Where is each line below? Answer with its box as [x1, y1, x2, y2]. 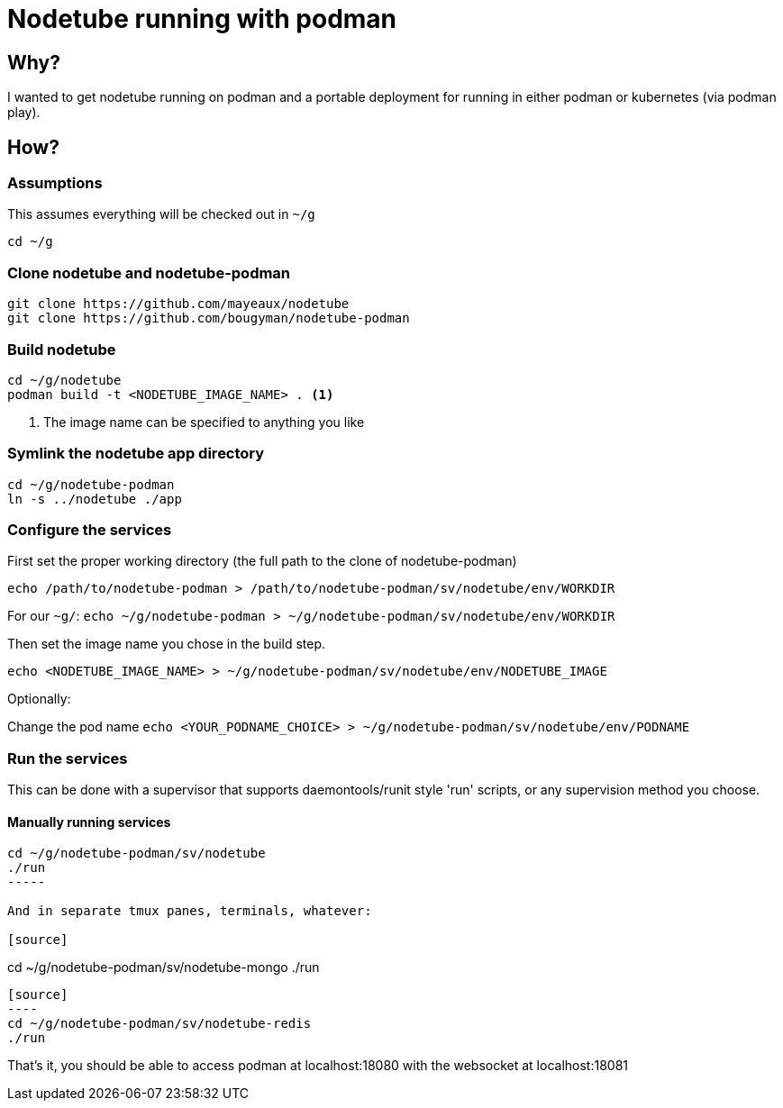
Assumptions [7, 174, 103, 193]
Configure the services [7, 521, 172, 540]
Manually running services [7, 813, 171, 830]
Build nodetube [7, 340, 116, 359]
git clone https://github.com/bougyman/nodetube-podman [7, 311, 410, 326]
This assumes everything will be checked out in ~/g [7, 206, 315, 223]
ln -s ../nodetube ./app [7, 491, 182, 506]
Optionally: [7, 691, 71, 707]
